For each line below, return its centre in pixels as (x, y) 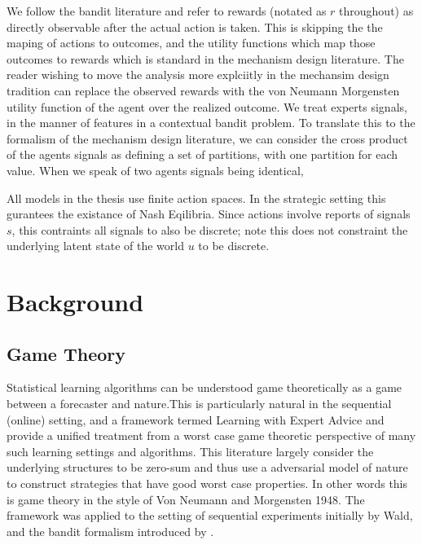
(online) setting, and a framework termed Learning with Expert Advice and (196, 419)
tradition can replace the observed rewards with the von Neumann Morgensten (203, 90)
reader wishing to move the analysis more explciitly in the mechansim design (198, 75)
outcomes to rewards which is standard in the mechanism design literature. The (205, 58)
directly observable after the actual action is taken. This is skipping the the (195, 26)
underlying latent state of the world (95, 246)
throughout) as (376, 11)
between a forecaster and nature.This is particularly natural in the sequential (199, 404)
